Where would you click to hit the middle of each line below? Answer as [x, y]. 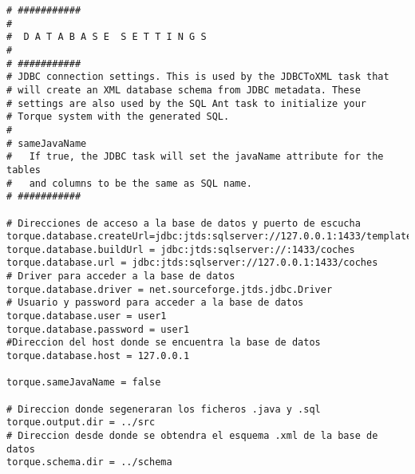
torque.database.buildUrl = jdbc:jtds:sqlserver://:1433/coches [181, 249]
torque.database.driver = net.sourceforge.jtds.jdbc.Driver [170, 289]
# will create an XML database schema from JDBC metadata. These [184, 90]
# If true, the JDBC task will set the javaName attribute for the [195, 157]
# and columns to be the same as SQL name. [129, 183]
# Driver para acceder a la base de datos [121, 276]
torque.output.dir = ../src [81, 423]
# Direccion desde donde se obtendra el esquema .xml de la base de [192, 436]
